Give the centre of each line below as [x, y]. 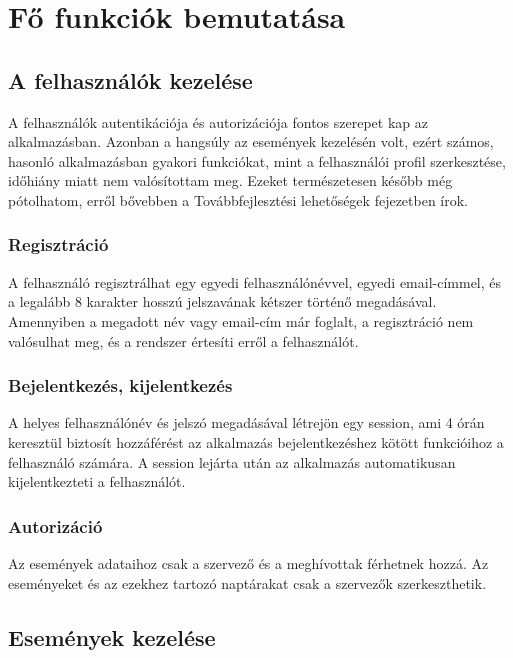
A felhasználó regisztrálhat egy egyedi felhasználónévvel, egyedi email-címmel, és [255, 281]
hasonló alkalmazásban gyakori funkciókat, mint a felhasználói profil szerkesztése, [257, 160]
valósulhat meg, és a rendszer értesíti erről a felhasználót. [183, 340]
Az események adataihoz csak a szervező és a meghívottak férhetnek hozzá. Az [248, 562]
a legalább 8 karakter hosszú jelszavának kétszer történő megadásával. [222, 301]
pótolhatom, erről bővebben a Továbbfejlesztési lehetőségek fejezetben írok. [238, 199]
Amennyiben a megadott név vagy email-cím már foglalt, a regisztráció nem [241, 320]
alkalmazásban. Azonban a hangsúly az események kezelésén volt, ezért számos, [251, 141]
